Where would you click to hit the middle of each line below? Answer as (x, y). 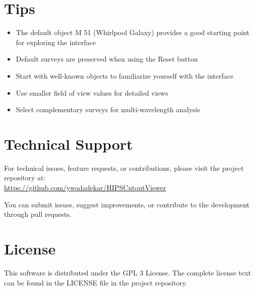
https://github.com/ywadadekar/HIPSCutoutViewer (85, 187)
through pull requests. (38, 214)
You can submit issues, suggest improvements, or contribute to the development (127, 204)
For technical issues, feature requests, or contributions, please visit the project (124, 168)
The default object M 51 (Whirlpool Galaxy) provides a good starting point (133, 32)
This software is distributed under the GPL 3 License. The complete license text (127, 272)
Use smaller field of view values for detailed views (92, 92)
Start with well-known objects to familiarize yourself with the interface (124, 75)
